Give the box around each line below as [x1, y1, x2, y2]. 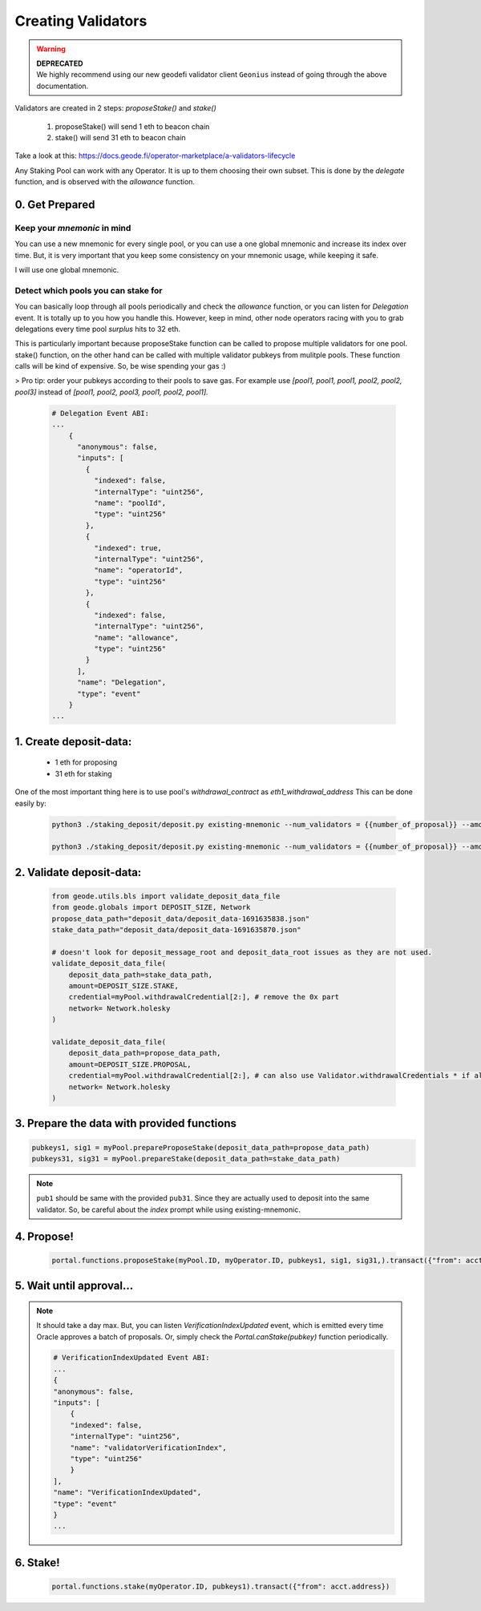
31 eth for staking [55, 769, 112, 778]
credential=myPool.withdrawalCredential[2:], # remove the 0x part [68, 992, 340, 1002]
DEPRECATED [36, 59, 83, 68]
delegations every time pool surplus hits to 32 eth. [14, 324, 180, 333]
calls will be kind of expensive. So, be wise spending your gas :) [14, 361, 226, 371]
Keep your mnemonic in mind [14, 222, 131, 233]
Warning [36, 44, 66, 54]
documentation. [36, 81, 89, 91]
